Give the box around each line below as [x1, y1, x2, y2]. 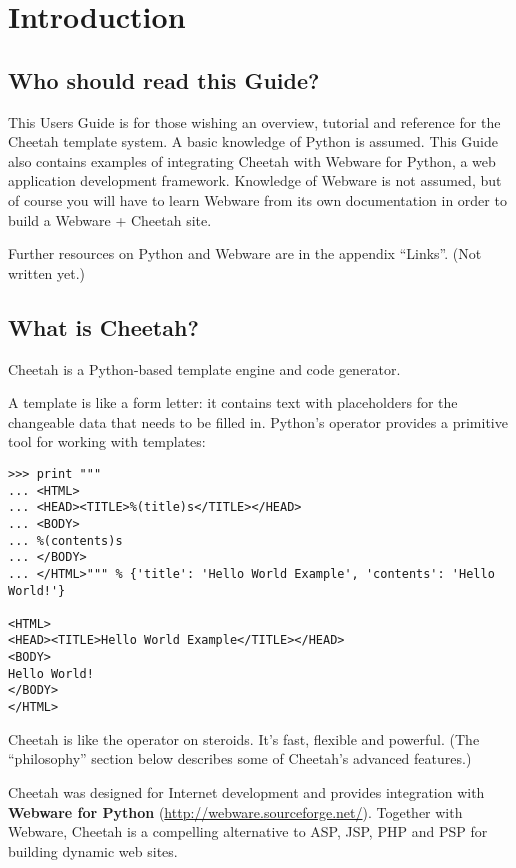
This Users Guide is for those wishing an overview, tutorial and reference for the [8, 111, 501, 132]
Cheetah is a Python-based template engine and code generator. [8, 358, 401, 379]
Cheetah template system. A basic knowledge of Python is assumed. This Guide [8, 131, 499, 152]
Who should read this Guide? [8, 64, 320, 95]
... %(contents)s [8, 533, 123, 548]
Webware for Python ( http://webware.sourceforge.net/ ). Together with [8, 801, 463, 822]
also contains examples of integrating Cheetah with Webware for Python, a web [8, 150, 496, 171]
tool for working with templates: [8, 431, 206, 452]
